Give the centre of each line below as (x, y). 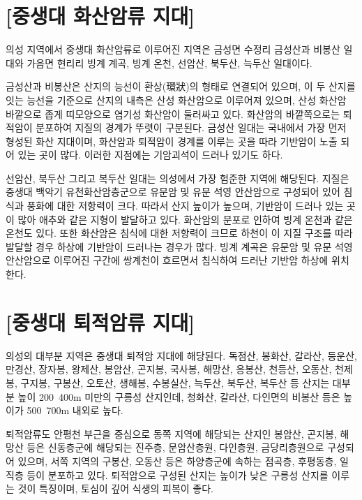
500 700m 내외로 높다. (75, 410)
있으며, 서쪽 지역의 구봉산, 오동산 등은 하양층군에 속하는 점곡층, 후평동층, (177, 461)
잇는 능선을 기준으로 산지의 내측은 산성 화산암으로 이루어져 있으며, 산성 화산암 (176, 100)
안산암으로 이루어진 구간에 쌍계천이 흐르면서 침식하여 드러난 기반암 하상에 (167, 260)
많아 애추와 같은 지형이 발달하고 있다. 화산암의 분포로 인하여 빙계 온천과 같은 (185, 219)
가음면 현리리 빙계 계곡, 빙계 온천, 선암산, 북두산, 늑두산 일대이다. (169, 62)
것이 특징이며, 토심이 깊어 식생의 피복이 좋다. (116, 488)
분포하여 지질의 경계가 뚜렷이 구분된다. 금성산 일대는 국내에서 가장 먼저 (191, 127)
